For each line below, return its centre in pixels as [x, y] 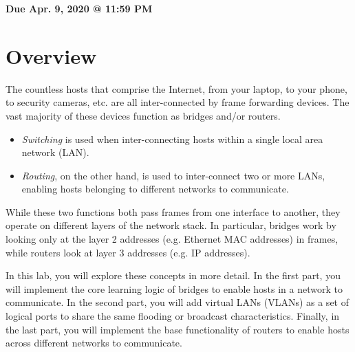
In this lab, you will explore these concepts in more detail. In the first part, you [173, 275]
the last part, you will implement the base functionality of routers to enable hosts [177, 329]
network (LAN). [55, 152]
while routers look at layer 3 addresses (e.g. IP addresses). [128, 252]
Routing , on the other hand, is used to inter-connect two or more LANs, [173, 175]
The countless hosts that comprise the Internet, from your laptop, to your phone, [176, 88]
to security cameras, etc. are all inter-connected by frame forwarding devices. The [177, 102]
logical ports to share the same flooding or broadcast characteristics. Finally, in [173, 316]
